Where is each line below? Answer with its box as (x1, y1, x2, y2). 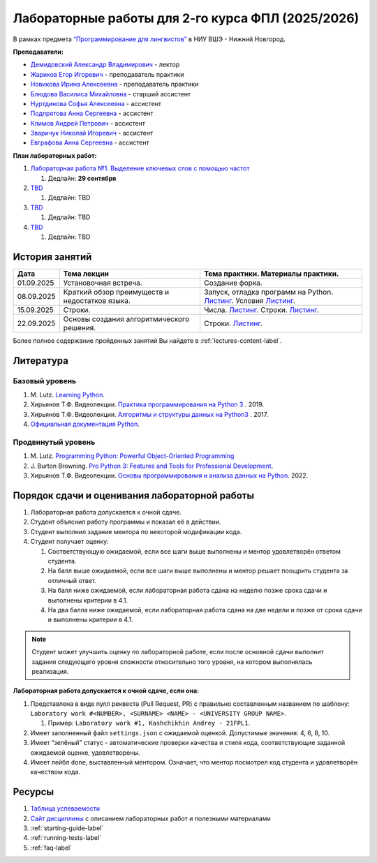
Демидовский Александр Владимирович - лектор (30, 60, 180, 69)
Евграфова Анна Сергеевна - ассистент (30, 138, 149, 147)
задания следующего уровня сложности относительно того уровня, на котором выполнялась (31, 657, 313, 666)
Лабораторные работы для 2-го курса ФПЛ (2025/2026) (13, 10, 360, 26)
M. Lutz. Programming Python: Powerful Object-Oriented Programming (30, 452, 235, 460)
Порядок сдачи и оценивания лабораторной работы (13, 489, 255, 501)
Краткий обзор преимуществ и (63, 287, 170, 297)
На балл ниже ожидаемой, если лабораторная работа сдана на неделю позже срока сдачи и (47, 587, 327, 595)
